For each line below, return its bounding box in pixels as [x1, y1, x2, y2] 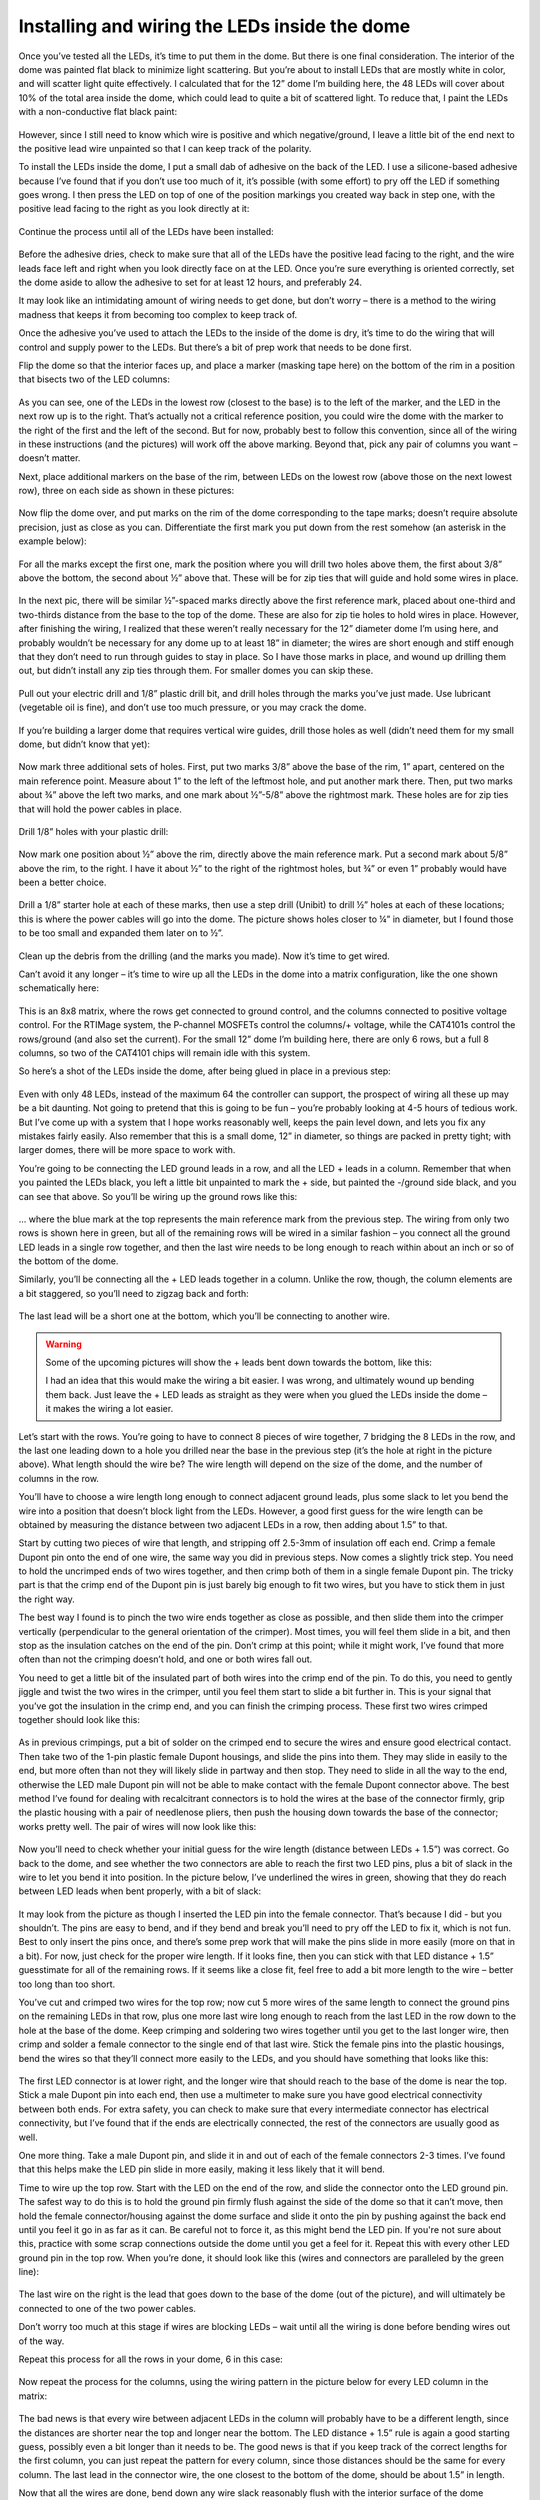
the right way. [18, 1593, 75, 1605]
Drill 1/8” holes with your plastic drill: [18, 825, 169, 837]
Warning [45, 1338, 82, 1350]
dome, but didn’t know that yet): [18, 738, 150, 750]
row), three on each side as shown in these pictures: [18, 485, 235, 497]
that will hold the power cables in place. [18, 803, 182, 815]
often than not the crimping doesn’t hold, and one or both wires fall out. [18, 1653, 313, 1665]
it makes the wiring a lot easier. [45, 1403, 174, 1415]
